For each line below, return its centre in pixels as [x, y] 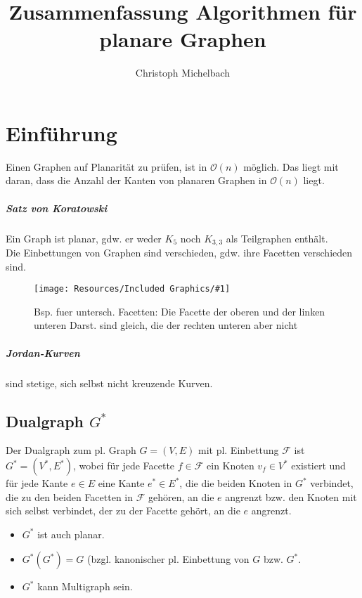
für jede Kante [37, 483]
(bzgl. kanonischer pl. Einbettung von [168, 559]
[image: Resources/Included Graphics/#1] [132, 289]
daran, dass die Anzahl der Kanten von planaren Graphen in [136, 180]
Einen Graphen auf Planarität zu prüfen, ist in [106, 166]
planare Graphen [183, 39]
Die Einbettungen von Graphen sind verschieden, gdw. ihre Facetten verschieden [179, 253]
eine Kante [121, 483]
